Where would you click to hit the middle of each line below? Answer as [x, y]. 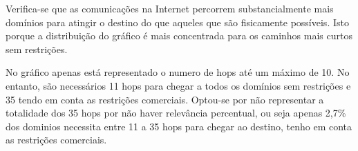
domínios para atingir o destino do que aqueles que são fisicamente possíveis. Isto [177, 22]
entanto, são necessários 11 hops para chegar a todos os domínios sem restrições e [178, 85]
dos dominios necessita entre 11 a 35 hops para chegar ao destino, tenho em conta [179, 126]
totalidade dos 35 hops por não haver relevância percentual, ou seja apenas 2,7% [176, 113]
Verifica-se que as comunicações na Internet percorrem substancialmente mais [170, 8]
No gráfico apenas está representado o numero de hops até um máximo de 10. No [178, 72]
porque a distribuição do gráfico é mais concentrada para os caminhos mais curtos [179, 36]
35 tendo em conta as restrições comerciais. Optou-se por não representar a [165, 99]
